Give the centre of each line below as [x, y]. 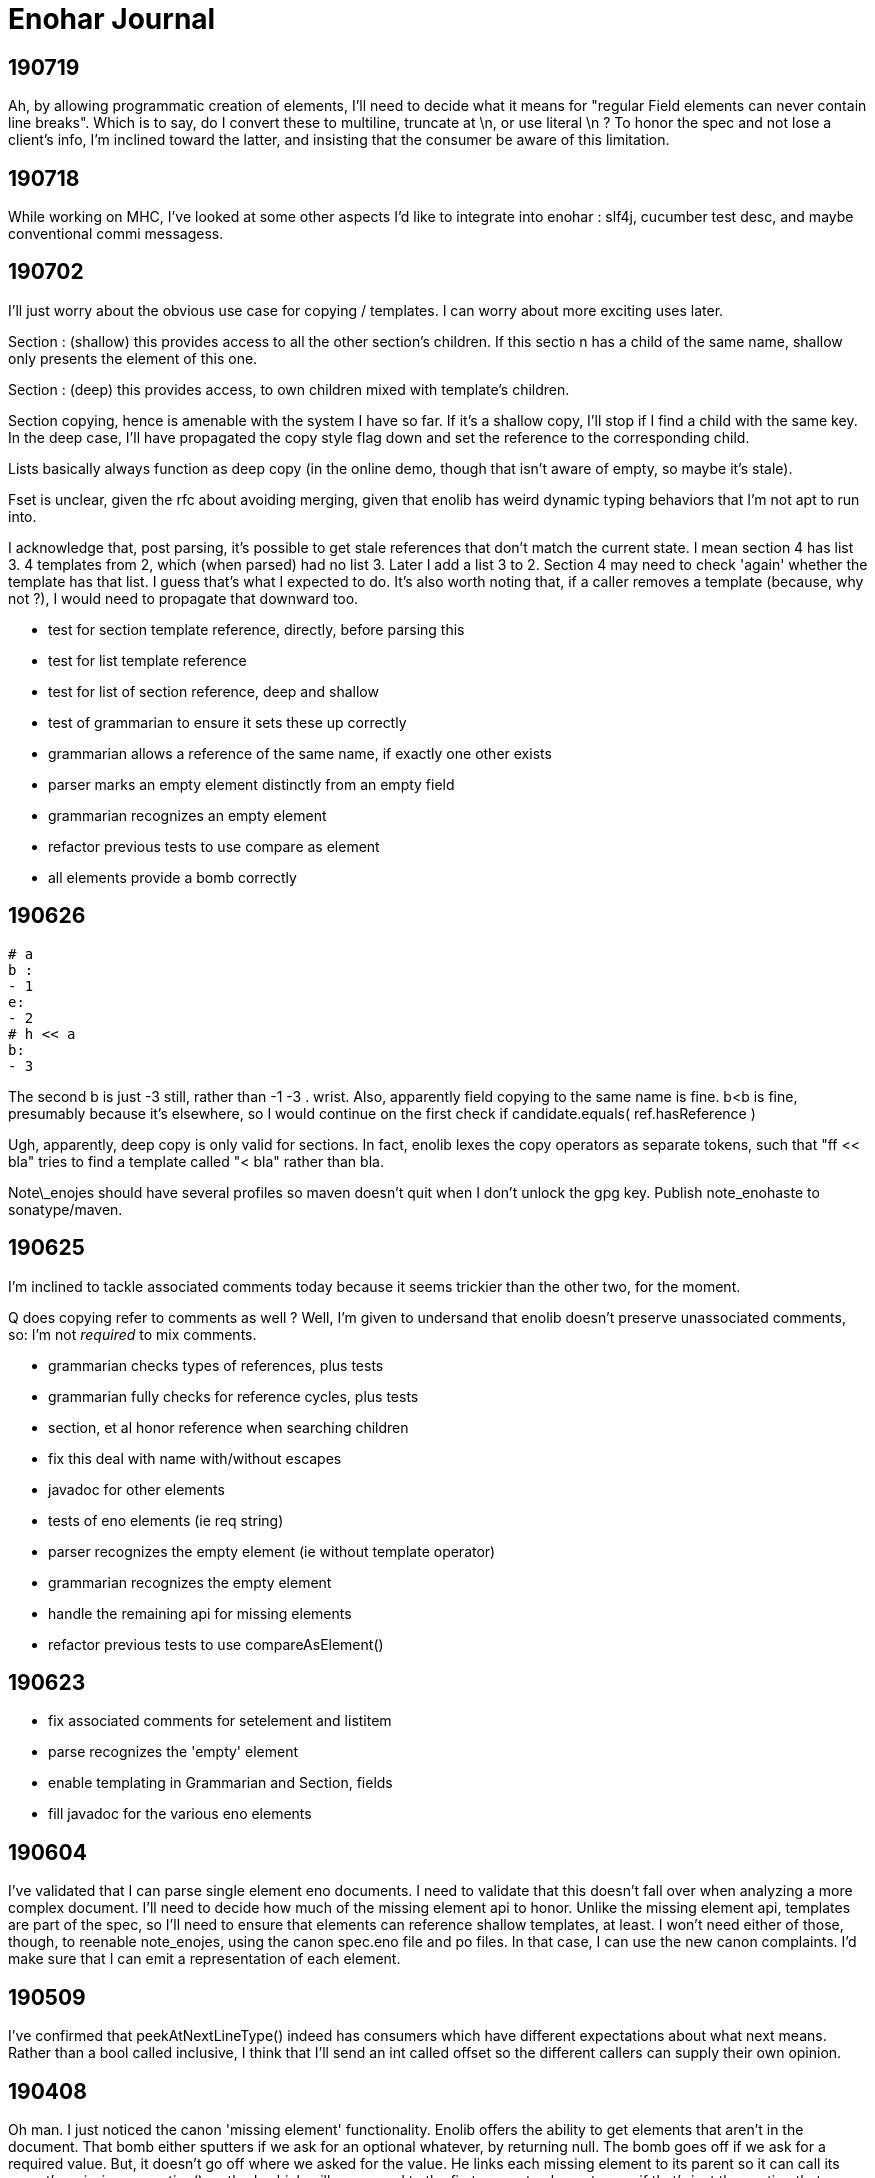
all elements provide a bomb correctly [172, 877]
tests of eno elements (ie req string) [166, 1520]
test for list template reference [147, 660]
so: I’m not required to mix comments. [132, 1334]
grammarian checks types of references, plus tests [216, 1365]
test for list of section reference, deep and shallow [213, 691]
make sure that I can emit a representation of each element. [204, 1959]
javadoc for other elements [136, 1489]
